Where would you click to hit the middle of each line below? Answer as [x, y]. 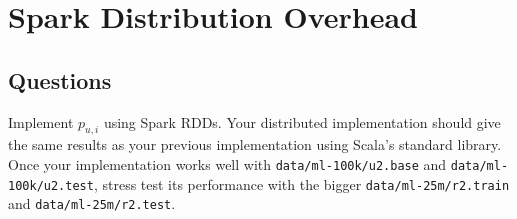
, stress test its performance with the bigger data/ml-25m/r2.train [301, 183]
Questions [60, 79]
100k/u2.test [51, 185]
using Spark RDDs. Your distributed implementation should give [302, 121]
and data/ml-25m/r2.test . [92, 203]
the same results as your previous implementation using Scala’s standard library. [255, 144]
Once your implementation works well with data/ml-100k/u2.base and [227, 163]
